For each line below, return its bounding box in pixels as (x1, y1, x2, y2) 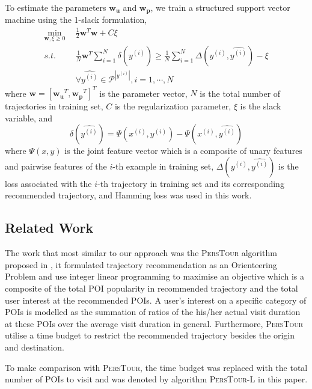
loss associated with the (5, 177, 92, 189)
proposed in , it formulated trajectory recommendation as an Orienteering (5, 258, 277, 271)
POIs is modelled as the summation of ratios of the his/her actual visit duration (5, 305, 301, 318)
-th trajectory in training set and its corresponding (97, 177, 284, 189)
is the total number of (200, 87, 281, 99)
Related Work (5, 218, 94, 237)
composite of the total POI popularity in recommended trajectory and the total (5, 282, 298, 295)
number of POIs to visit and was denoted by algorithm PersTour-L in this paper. (5, 373, 308, 385)
